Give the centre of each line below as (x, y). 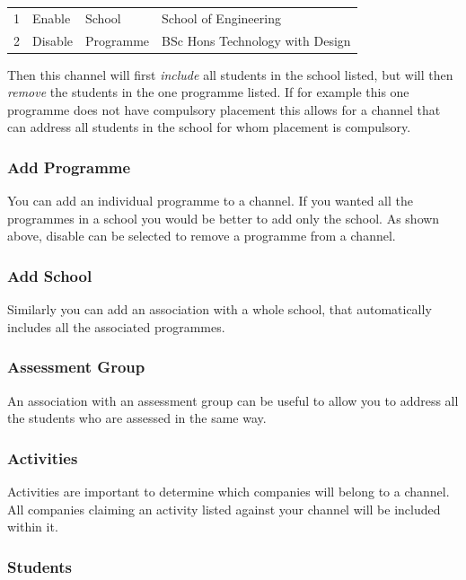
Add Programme (69, 167)
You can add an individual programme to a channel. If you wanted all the (211, 201)
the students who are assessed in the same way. (137, 418)
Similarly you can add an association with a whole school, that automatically (220, 309)
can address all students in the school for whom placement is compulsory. (209, 127)
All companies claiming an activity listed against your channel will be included (224, 509)
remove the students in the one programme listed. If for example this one (208, 92)
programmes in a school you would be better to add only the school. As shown (224, 218)
